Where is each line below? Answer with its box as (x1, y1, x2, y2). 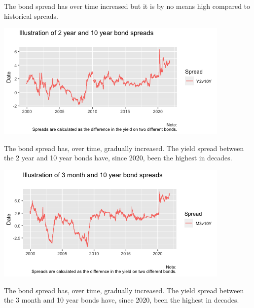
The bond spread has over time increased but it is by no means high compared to (4, 1, 251, 11)
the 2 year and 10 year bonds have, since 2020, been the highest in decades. (4, 153, 232, 163)
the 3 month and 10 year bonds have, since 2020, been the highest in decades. (4, 295, 239, 305)
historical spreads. (4, 10, 58, 21)
